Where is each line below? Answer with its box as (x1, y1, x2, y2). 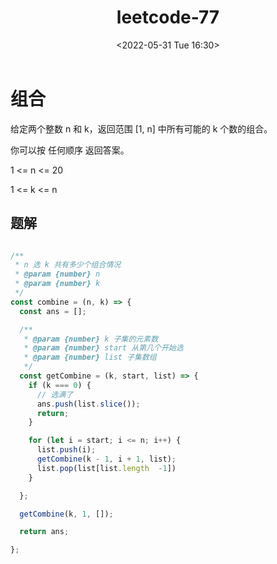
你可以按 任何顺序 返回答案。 (10, 144, 130, 156)
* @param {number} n (14, 269, 101, 280)
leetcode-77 (116, 6, 220, 29)
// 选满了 (36, 389, 74, 400)
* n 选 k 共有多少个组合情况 (14, 260, 122, 270)
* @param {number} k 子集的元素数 (23, 334, 159, 344)
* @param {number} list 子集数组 (23, 352, 157, 363)
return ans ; (19, 527, 70, 537)
